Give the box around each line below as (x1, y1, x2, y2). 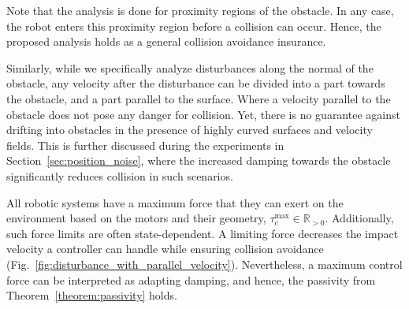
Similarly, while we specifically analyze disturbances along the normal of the (6, 59, 374, 76)
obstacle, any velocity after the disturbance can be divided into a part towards (6, 75, 385, 91)
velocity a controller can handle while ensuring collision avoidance (6, 240, 324, 257)
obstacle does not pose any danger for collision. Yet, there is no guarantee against (6, 106, 400, 122)
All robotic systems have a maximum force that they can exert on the (6, 194, 344, 210)
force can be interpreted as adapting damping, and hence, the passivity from (6, 271, 376, 288)
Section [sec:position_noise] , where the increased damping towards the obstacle (6, 152, 391, 169)
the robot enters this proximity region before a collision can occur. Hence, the (6, 17, 381, 34)
